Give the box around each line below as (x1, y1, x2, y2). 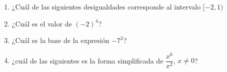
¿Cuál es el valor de (11, 18, 72, 28)
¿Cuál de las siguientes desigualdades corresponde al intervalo (11, 1, 201, 11)
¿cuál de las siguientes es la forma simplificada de (11, 55, 163, 65)
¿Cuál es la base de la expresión (11, 35, 109, 45)
